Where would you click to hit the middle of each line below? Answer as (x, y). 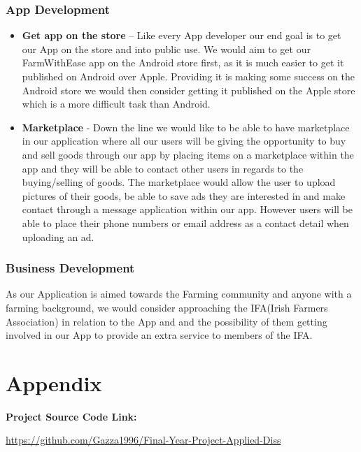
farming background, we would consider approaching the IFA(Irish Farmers (167, 307)
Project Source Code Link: (71, 416)
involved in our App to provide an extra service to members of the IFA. (159, 335)
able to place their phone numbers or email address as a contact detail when (185, 223)
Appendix (54, 382)
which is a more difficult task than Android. (116, 104)
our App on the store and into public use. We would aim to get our (166, 49)
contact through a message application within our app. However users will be (187, 209)
